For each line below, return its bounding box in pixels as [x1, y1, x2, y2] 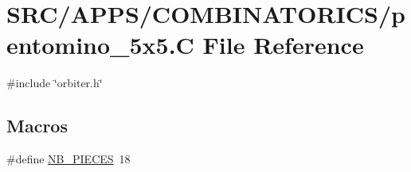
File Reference [202, 29, 364, 61]
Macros [6, 113, 68, 138]
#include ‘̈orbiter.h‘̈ [6, 75, 103, 91]
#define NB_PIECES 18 [6, 151, 131, 167]
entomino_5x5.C [6, 29, 194, 61]
